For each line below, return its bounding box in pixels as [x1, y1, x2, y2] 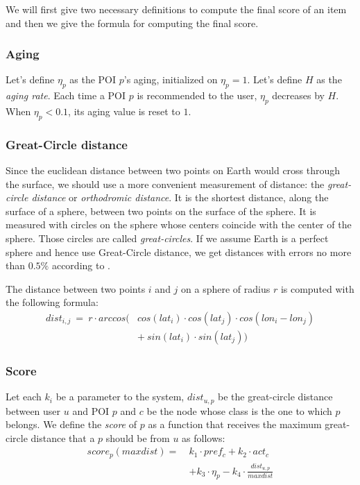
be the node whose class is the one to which [146, 403, 332, 418]
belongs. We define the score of [6, 417, 137, 432]
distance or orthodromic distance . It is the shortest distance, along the [31, 190, 329, 205]
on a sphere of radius [181, 281, 271, 296]
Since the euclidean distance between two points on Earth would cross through [6, 163, 341, 178]
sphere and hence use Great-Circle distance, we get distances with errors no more [6, 244, 352, 259]
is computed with [280, 281, 354, 296]
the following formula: [6, 295, 98, 309]
